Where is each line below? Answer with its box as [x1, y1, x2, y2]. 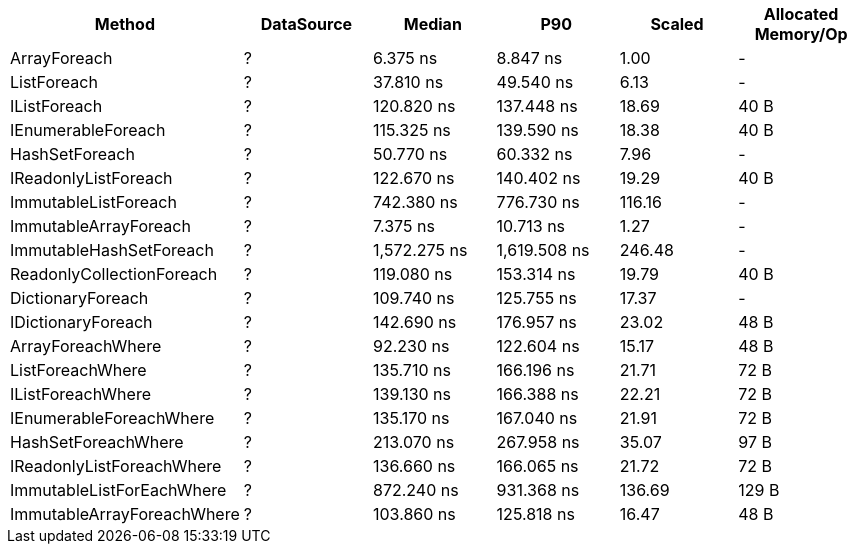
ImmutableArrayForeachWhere [10, 504, 240, 524]
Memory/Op [754, 24, 848, 44]
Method [94, 14, 155, 34]
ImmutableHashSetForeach [10, 240, 214, 260]
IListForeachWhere [10, 384, 151, 404]
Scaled [650, 14, 704, 34]
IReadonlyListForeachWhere [10, 456, 222, 476]
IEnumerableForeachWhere [10, 408, 215, 428]
